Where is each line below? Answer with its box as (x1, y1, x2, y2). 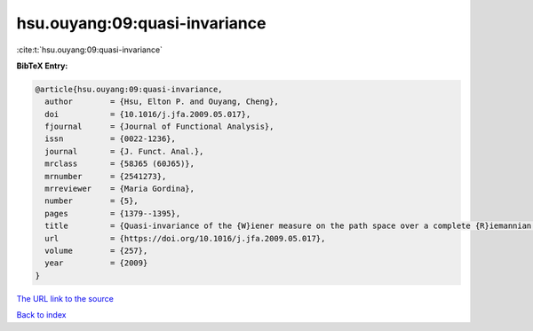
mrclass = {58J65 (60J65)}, (44, 159, 195, 169)
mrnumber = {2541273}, (44, 171, 167, 181)
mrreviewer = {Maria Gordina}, (44, 184, 195, 194)
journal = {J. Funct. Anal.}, (44, 146, 204, 156)
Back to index (16, 310, 67, 320)
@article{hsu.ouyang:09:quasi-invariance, (35, 84, 223, 94)
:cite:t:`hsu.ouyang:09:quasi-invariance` (16, 44, 163, 55)
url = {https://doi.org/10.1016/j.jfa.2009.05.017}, (44, 233, 326, 243)
